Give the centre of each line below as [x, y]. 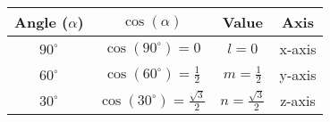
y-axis [298, 74]
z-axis [298, 100]
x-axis [298, 49]
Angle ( [42, 22]
